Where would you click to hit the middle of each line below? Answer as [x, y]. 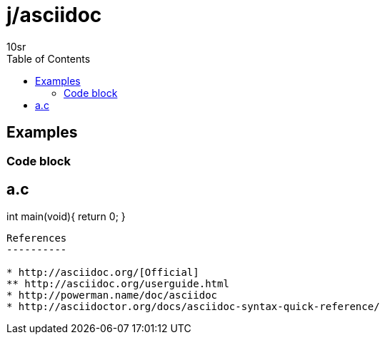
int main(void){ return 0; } [66, 217]
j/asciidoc [54, 15]
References [37, 238]
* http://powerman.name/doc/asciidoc [112, 295]
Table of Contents [49, 58]
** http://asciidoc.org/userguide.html [118, 284]
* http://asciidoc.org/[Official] [103, 273]
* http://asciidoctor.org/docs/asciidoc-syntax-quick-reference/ [193, 307]
